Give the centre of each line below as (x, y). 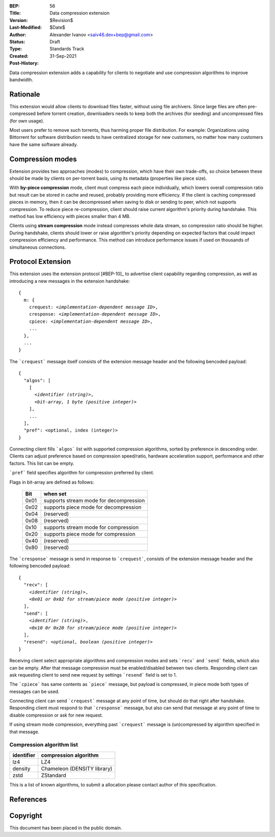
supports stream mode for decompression (94, 500)
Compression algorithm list (44, 745)
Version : (19, 20)
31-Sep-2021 (63, 56)
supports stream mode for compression (91, 528)
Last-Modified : (25, 28)
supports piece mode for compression (90, 534)
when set (55, 494)
